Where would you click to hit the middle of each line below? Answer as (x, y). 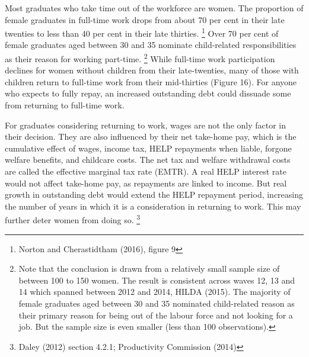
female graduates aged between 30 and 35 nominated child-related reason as (157, 303)
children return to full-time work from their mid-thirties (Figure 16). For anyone (151, 81)
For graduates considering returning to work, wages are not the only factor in (146, 125)
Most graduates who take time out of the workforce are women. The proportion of (154, 8)
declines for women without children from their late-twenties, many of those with (152, 70)
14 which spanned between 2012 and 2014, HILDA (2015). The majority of (154, 292)
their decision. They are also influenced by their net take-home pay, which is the (151, 136)
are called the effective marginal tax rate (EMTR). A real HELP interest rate (146, 171)
